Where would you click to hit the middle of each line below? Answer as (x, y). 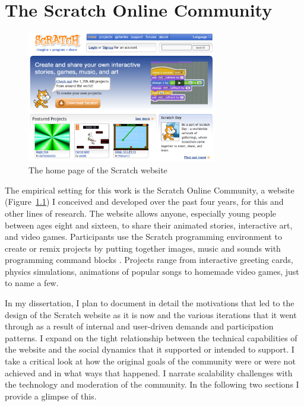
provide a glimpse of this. (51, 396)
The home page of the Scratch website (98, 170)
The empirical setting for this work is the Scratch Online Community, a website (150, 190)
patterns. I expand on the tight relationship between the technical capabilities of (151, 337)
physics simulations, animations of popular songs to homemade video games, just (152, 271)
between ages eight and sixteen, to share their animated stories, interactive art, (149, 225)
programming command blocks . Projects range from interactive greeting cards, (149, 260)
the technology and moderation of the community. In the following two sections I (152, 384)
